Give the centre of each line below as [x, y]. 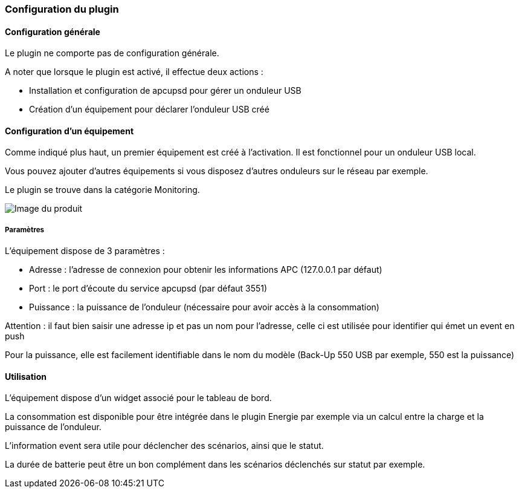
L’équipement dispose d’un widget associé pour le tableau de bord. [138, 398]
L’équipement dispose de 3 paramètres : [85, 251]
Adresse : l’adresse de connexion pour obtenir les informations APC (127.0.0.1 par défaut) [206, 270]
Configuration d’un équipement [69, 131]
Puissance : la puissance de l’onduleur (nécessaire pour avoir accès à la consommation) [204, 307]
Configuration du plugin [62, 9]
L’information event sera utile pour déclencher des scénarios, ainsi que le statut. [164, 446]
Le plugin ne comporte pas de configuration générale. [112, 53]
